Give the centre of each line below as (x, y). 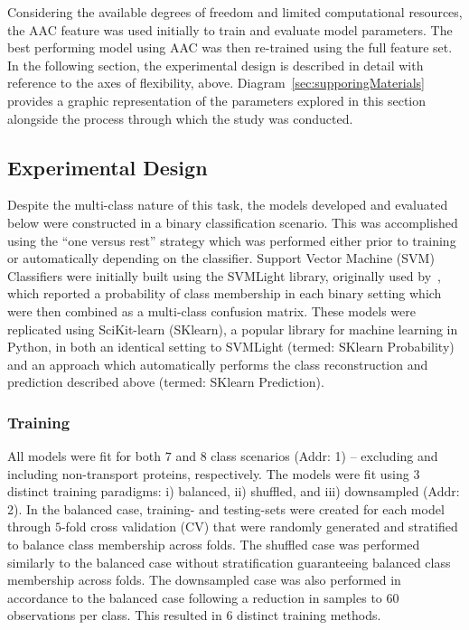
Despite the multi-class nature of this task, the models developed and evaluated (228, 205)
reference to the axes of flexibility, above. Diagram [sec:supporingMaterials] (216, 83)
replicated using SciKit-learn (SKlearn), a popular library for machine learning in (233, 329)
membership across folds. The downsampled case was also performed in (204, 580)
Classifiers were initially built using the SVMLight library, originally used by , (224, 275)
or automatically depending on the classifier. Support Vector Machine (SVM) (221, 258)
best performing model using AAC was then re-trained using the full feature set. (230, 47)
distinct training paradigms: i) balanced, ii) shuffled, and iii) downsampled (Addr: (234, 491)
